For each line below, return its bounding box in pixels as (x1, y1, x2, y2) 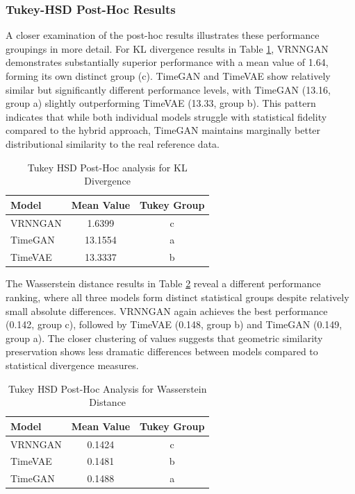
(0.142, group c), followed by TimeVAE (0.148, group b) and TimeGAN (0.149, (6, 317, 342, 332)
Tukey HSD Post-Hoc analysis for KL (27, 160, 188, 174)
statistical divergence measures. (6, 357, 139, 372)
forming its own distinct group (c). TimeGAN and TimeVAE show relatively (6, 69, 331, 83)
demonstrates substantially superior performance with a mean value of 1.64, (6, 55, 329, 69)
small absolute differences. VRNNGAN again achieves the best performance (6, 303, 328, 318)
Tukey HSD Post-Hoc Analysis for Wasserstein (8, 381, 207, 395)
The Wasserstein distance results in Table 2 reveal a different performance (6, 276, 321, 291)
